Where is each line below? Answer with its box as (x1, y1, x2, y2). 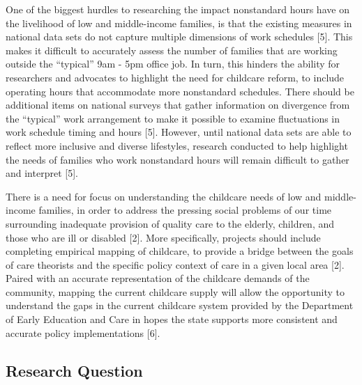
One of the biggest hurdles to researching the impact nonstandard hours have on (6, 2, 349, 16)
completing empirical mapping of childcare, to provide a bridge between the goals (6, 244, 354, 258)
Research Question (6, 359, 143, 381)
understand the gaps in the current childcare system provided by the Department (6, 298, 354, 313)
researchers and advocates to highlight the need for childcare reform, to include (6, 70, 345, 84)
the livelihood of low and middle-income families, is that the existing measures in (6, 15, 352, 30)
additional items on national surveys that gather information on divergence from (6, 97, 350, 112)
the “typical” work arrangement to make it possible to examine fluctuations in (6, 111, 340, 125)
